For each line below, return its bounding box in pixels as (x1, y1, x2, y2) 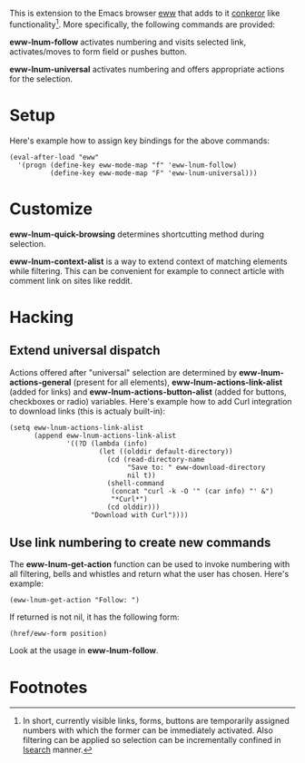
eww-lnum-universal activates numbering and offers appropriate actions (9, 64, 285, 74)
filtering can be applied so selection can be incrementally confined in (22, 735, 281, 746)
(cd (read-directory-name (106, 455, 205, 464)
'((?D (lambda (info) (66, 439, 148, 448)
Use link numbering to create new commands (9, 534, 271, 550)
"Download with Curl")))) (90, 510, 189, 520)
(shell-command (106, 478, 165, 488)
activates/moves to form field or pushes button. (9, 45, 188, 57)
